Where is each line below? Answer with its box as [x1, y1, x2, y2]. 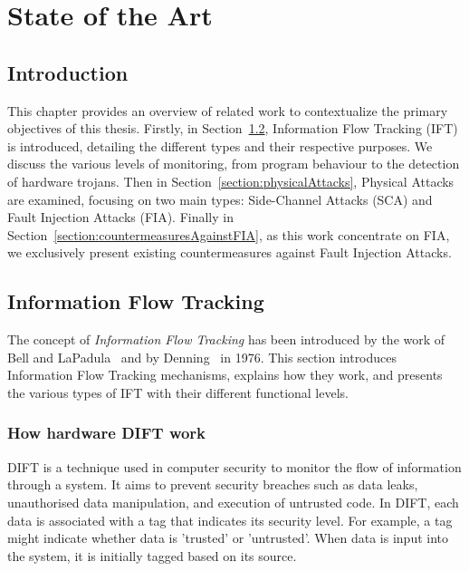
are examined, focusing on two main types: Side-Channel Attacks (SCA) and [7, 189, 433, 208]
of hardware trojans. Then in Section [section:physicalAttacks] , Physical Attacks [7, 171, 455, 190]
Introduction [7, 58, 129, 86]
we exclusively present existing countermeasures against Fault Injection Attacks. [7, 243, 452, 262]
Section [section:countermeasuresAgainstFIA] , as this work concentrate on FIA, [7, 225, 450, 244]
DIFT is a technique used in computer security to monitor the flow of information [7, 457, 462, 476]
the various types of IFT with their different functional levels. [7, 382, 349, 402]
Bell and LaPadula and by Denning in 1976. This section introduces [7, 347, 397, 366]
